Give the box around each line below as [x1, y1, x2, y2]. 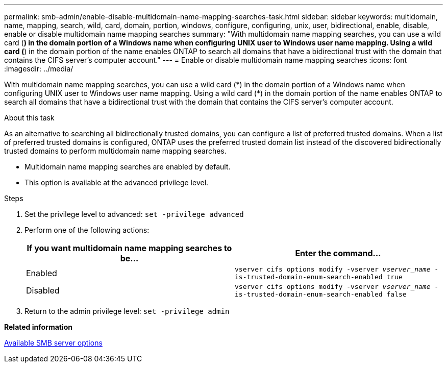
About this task [4, 113, 55, 122]
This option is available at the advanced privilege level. [24, 178, 209, 187]
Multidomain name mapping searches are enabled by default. [24, 162, 231, 171]
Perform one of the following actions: [24, 226, 150, 234]
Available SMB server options [4, 338, 103, 347]
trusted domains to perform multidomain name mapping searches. [4, 146, 227, 155]
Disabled [26, 285, 60, 296]
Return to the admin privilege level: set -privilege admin [24, 307, 230, 315]
